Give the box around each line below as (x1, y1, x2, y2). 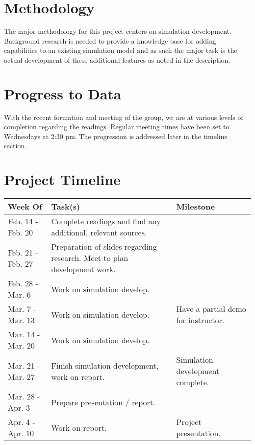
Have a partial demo (176, 303, 246, 315)
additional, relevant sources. (51, 227, 147, 238)
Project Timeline (4, 169, 121, 189)
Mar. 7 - (8, 303, 36, 315)
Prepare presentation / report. (51, 396, 155, 408)
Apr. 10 (8, 427, 34, 439)
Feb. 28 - (8, 278, 38, 289)
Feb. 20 (8, 227, 33, 238)
